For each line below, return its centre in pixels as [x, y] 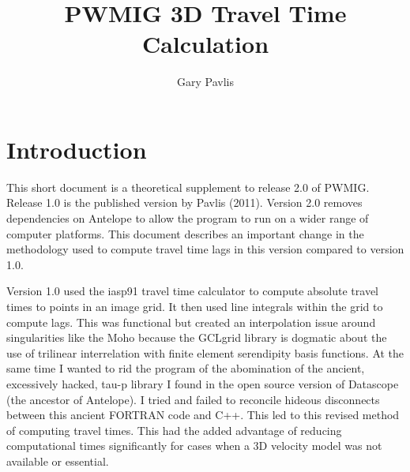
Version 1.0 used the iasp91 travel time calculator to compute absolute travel [192, 291]
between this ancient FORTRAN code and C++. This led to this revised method [203, 415]
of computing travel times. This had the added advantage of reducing [174, 430]
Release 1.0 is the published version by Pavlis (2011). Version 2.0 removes [184, 202]
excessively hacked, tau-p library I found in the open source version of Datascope [203, 383]
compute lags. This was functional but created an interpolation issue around [191, 322]
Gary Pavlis [205, 82]
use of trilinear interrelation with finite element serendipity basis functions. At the [205, 352]
